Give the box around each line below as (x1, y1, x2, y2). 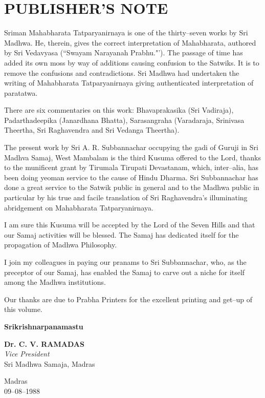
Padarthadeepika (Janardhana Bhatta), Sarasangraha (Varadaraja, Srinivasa (4, 114, 245, 125)
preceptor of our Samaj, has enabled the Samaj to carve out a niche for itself (4, 266, 245, 277)
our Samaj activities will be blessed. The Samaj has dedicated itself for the (4, 229, 239, 240)
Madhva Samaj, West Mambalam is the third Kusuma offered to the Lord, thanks (4, 152, 261, 162)
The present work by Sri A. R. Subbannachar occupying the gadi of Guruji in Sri (4, 142, 258, 153)
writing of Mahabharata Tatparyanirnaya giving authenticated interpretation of (4, 77, 254, 88)
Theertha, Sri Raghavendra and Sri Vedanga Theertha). (4, 124, 180, 135)
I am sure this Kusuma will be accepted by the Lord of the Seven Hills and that (4, 219, 255, 230)
